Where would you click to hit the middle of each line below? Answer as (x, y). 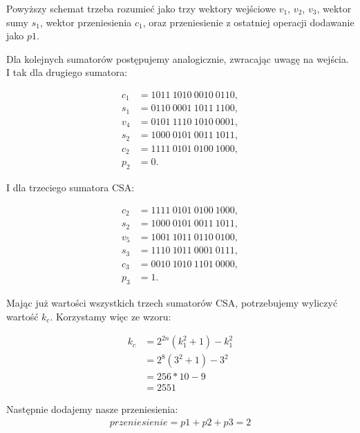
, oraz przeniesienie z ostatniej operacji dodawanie (248, 22)
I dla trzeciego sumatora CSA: (70, 187)
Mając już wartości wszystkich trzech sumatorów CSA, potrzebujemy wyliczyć (172, 303)
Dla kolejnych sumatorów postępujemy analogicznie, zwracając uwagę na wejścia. (178, 58)
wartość (22, 316)
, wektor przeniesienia (86, 22)
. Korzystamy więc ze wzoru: (111, 316)
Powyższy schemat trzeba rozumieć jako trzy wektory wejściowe (141, 8)
